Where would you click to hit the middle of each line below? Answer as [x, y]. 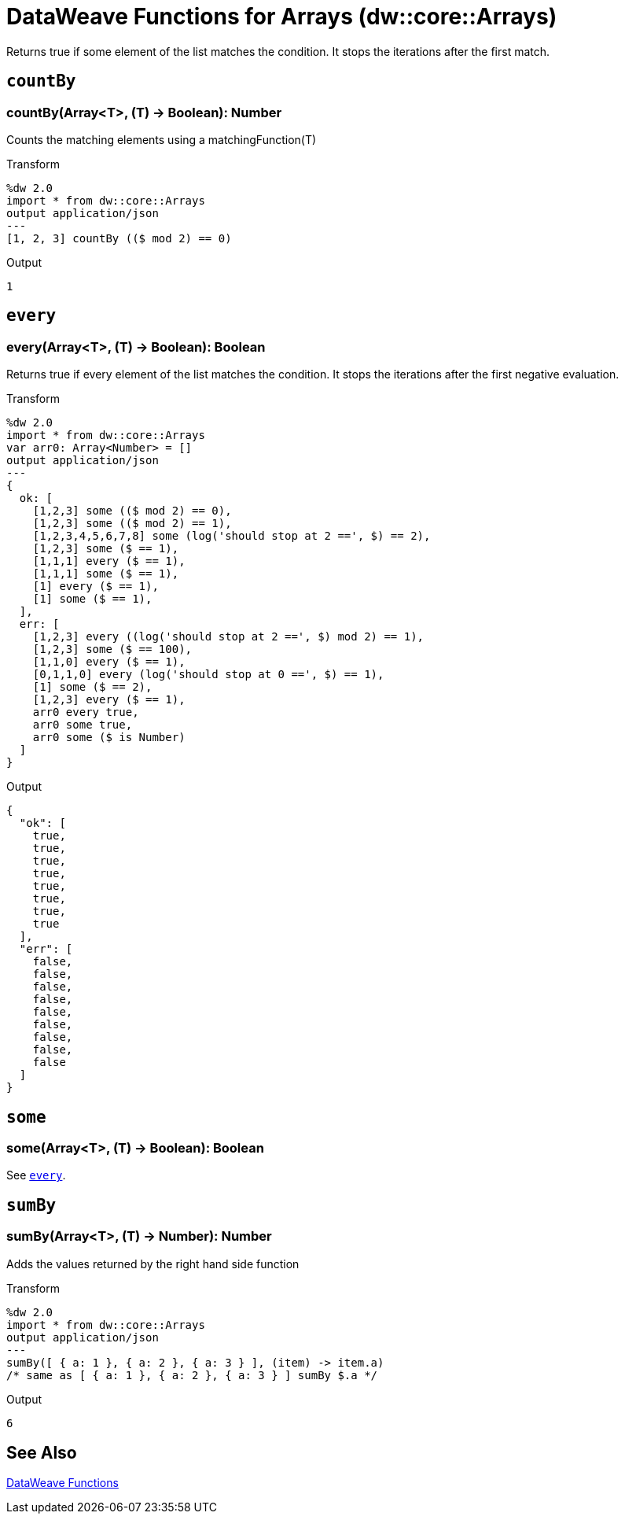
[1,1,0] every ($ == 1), [109, 662]
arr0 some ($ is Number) [109, 738]
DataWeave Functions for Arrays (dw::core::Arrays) [282, 17]
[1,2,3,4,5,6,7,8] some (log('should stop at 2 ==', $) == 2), [232, 536]
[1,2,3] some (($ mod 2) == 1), [132, 524]
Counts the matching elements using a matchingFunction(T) [162, 139]
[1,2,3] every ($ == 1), [109, 700]
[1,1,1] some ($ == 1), [106, 574]
